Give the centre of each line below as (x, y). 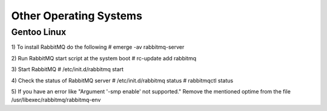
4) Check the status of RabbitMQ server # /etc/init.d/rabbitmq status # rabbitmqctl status (122, 80)
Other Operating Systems (77, 16)
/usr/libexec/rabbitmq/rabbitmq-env (56, 100)
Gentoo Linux (39, 32)
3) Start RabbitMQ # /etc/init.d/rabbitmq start (68, 69)
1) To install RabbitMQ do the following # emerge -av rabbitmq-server (98, 47)
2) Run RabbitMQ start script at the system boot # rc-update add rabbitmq (104, 58)
